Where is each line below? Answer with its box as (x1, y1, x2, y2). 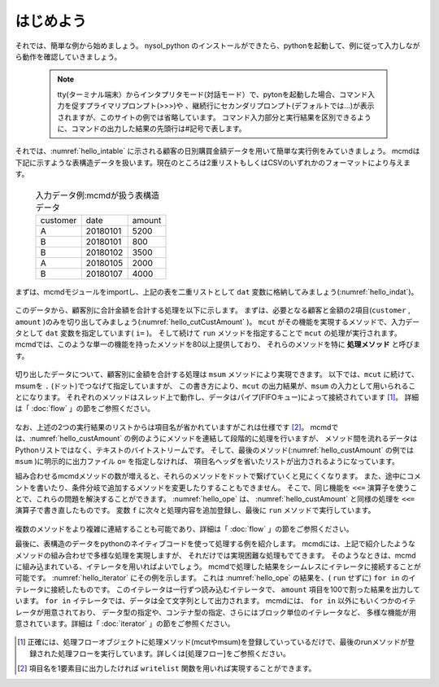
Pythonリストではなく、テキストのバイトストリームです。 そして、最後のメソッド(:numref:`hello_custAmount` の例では (15, 444, 415, 455)
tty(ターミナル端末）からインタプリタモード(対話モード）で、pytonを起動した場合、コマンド (57, 90, 368, 99)
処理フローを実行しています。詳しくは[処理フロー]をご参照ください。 (58, 648, 290, 659)
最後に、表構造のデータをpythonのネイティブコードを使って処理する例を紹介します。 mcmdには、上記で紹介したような (15, 539, 416, 549)
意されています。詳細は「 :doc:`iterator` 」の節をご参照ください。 (15, 619, 235, 628)
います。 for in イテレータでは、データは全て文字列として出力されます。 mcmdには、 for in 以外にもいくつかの (15, 596, 402, 606)
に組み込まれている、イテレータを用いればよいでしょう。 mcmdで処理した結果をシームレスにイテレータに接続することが (15, 562, 422, 571)
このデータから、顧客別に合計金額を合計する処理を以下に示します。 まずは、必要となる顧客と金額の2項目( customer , (15, 305, 411, 315)
